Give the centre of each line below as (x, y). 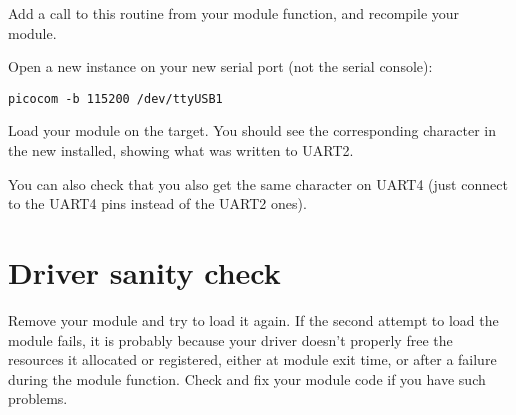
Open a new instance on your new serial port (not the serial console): (220, 66)
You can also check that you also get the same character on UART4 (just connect (258, 183)
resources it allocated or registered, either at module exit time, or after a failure (252, 359)
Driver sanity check (144, 272)
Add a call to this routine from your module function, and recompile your (234, 13)
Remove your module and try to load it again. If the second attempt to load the (253, 319)
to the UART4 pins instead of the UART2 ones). (157, 203)
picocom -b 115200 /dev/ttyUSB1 (115, 98)
